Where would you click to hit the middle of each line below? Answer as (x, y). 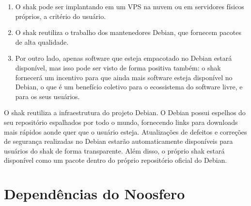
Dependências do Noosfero (94, 194)
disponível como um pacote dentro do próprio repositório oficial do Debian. (116, 160)
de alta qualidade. (42, 42)
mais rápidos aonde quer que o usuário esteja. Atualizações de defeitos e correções (125, 131)
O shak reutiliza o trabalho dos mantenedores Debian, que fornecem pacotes (128, 32)
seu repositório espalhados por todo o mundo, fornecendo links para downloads (121, 122)
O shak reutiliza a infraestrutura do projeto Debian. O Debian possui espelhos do (125, 112)
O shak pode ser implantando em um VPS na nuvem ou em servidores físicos (130, 6)
